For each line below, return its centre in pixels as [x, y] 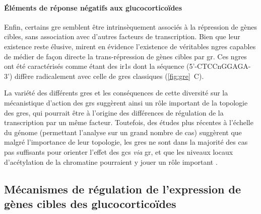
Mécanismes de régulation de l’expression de [122, 189]
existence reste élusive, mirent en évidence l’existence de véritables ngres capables [130, 46]
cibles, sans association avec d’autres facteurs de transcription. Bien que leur [122, 36]
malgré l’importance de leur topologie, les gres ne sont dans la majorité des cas [126, 142]
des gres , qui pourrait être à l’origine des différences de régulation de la [114, 112]
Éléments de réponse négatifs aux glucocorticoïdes [93, 7]
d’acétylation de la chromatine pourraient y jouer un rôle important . [111, 162]
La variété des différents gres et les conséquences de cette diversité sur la [116, 93]
